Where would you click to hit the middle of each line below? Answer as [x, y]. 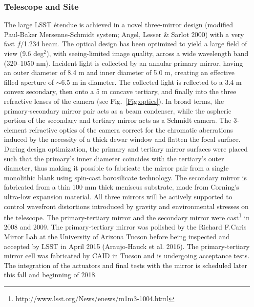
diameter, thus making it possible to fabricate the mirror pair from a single [116, 168]
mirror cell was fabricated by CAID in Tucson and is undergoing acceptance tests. [127, 256]
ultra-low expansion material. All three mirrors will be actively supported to [118, 196]
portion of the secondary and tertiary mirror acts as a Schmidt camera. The [118, 120]
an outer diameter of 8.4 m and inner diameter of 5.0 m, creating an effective [119, 72]
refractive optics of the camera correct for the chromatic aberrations [131, 129]
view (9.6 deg [24, 53]
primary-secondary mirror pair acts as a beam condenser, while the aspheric [118, 110]
